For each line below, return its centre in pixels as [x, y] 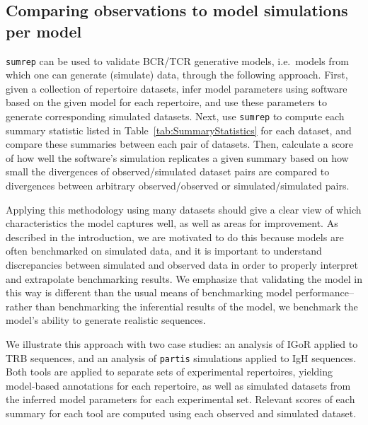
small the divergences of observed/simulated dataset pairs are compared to [168, 171]
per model [44, 31]
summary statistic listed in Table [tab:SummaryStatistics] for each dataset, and [179, 130]
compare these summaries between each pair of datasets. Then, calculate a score [179, 144]
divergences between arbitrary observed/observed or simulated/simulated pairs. [178, 186]
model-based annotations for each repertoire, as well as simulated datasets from [178, 385]
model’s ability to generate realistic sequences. [106, 320]
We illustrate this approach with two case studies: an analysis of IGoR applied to [182, 344]
